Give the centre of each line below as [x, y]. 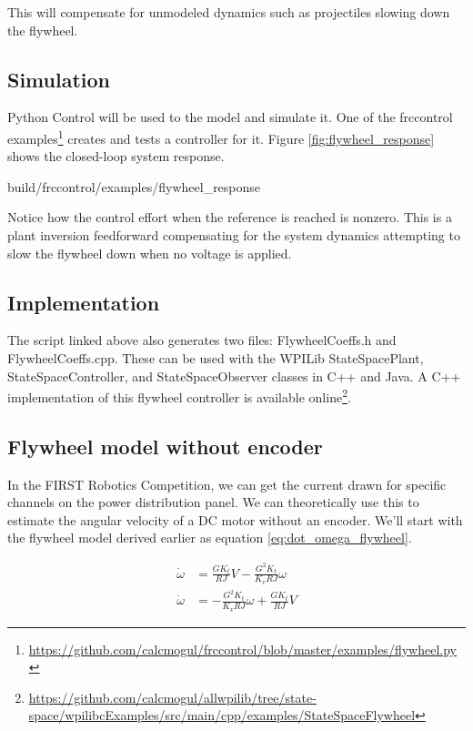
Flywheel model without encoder [165, 446]
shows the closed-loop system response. [116, 156]
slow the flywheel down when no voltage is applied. [150, 253]
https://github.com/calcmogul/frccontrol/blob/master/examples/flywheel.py [242, 649]
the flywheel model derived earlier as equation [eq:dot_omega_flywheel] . [210, 538]
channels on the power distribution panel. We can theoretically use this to [213, 502]
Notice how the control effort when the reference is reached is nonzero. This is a [230, 217]
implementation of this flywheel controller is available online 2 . [179, 396]
